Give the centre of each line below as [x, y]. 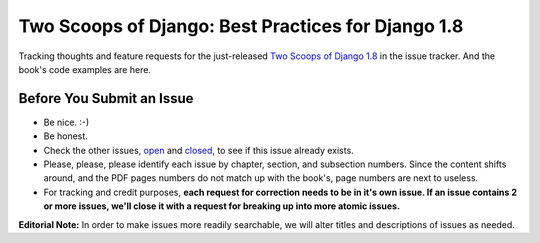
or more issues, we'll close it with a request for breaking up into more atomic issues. [221, 206]
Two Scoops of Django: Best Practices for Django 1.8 [241, 26]
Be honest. [66, 136]
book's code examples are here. [85, 69]
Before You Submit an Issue [106, 98]
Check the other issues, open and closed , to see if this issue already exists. [198, 150]
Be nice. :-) [66, 122]
